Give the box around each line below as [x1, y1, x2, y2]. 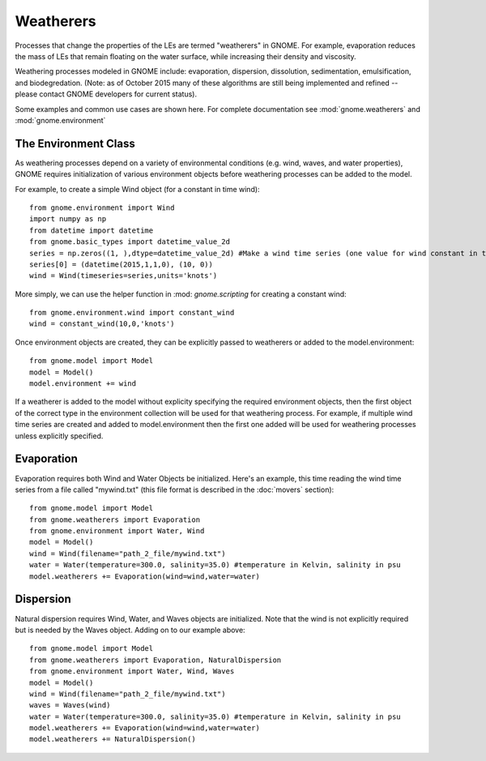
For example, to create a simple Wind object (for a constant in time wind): [15, 184, 260, 194]
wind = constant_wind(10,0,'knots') [29, 319, 175, 328]
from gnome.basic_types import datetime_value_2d [29, 237, 231, 246]
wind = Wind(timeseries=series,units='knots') [29, 271, 218, 280]
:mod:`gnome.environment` [15, 115, 106, 125]
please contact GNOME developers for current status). [15, 89, 198, 99]
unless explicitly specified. [15, 430, 104, 441]
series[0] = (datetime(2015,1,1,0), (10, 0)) [29, 259, 214, 269]
